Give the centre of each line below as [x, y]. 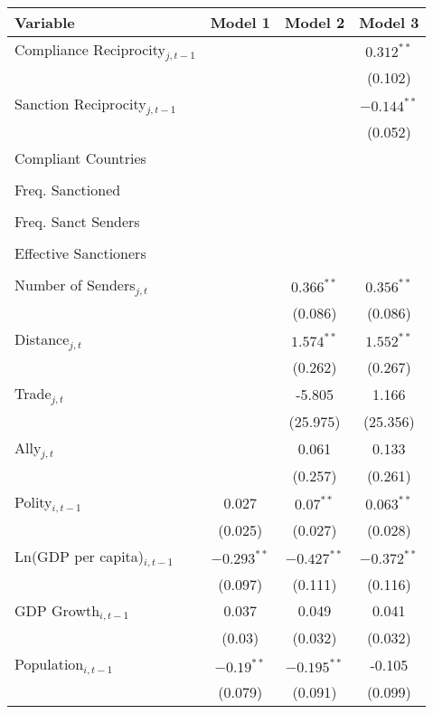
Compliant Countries [80, 157]
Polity [33, 501]
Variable [45, 22]
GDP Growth [57, 610]
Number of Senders [75, 284]
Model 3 [389, 22]
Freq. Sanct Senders [77, 221]
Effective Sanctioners [80, 252]
